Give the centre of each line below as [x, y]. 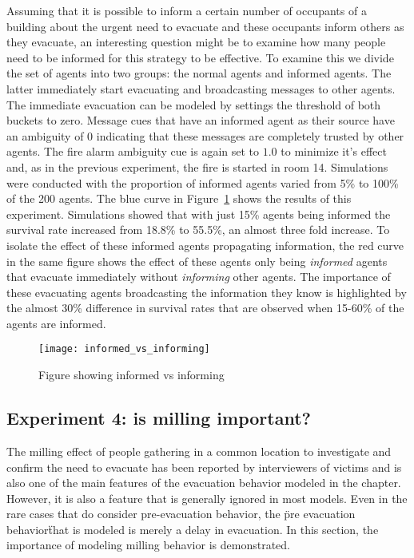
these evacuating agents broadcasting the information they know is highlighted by [207, 292]
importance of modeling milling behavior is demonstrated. [148, 545]
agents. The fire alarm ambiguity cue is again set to [133, 151]
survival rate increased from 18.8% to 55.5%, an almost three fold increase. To [198, 230]
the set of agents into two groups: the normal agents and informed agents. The [199, 73]
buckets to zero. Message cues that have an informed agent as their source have [201, 120]
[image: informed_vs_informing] [124, 349]
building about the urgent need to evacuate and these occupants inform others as [205, 26]
